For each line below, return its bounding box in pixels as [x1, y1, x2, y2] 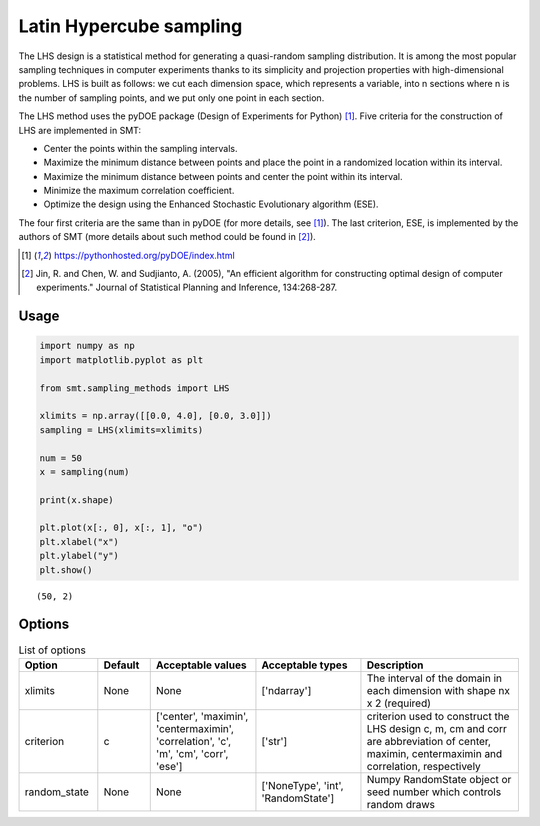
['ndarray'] [261, 683, 312, 697]
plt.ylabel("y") [39, 550, 120, 562]
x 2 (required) [366, 696, 432, 710]
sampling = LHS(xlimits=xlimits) [39, 424, 204, 435]
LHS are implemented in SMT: [18, 124, 142, 136]
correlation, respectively [366, 759, 482, 773]
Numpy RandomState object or [366, 772, 512, 786]
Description [366, 658, 424, 672]
